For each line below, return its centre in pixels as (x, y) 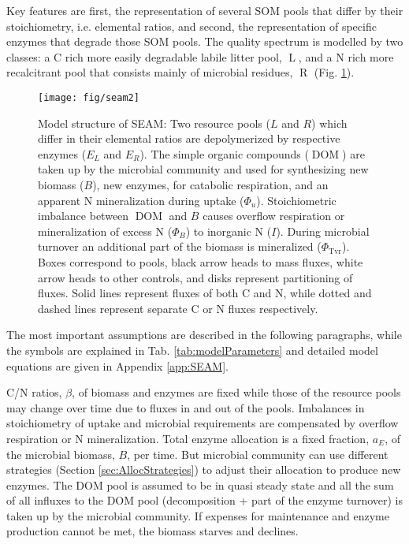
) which (329, 123)
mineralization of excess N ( (105, 231)
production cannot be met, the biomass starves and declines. (152, 531)
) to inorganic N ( (229, 231)
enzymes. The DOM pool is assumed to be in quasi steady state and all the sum (200, 484)
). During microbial (323, 231)
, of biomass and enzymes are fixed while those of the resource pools (236, 392)
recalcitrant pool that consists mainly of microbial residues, (150, 72)
